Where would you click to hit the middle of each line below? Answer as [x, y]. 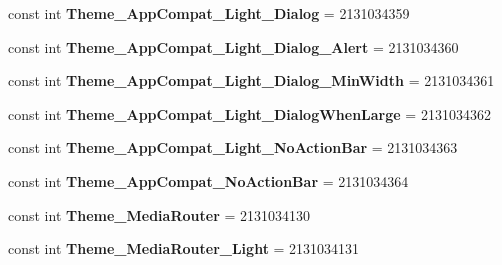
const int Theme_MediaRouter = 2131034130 [159, 214]
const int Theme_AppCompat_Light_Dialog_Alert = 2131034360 [233, 46]
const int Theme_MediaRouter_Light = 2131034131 [184, 248]
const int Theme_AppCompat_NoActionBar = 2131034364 [208, 180]
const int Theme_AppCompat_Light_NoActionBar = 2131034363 [233, 147]
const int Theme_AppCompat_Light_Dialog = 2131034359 [209, 13]
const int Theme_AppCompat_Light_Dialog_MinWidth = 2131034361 [251, 80]
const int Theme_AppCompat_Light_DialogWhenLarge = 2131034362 [249, 113]
